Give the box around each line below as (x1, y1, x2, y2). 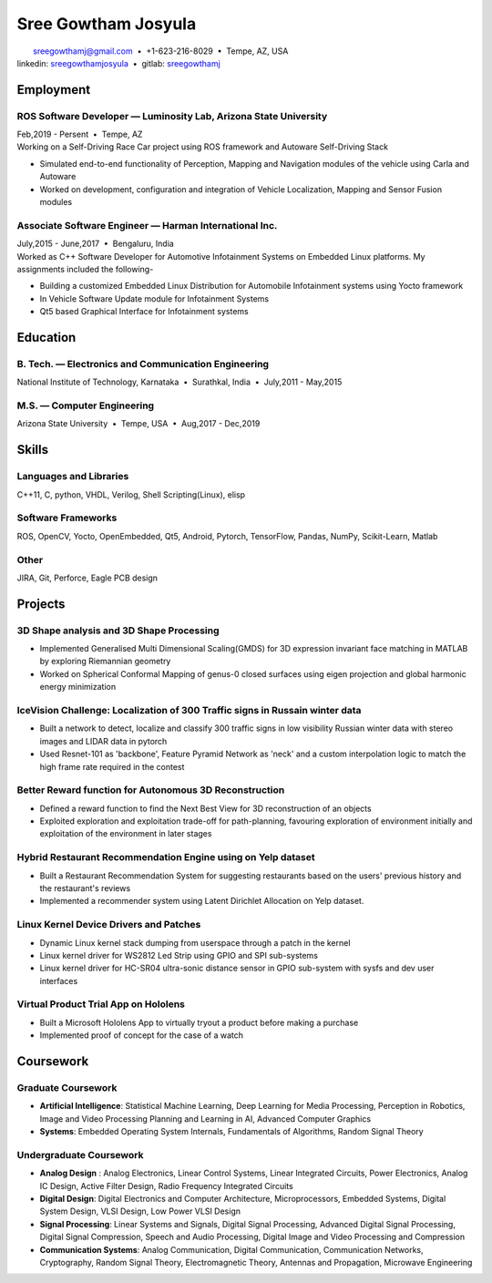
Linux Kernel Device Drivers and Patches (16, 919, 201, 931)
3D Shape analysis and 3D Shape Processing (16, 624, 220, 637)
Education (16, 329, 77, 345)
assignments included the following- (16, 263, 154, 274)
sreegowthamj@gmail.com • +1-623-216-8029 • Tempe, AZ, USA (33, 46, 289, 56)
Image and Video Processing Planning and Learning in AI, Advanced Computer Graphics (39, 1113, 372, 1124)
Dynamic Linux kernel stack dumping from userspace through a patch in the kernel (39, 937, 351, 948)
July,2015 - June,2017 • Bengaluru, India (16, 238, 175, 250)
